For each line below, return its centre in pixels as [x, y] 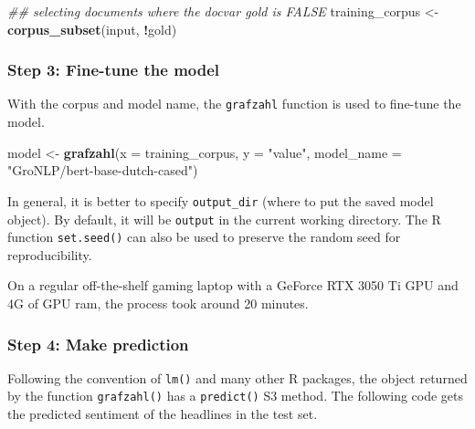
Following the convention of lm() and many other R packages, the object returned [237, 377]
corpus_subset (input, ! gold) [92, 29]
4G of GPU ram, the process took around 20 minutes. [158, 303]
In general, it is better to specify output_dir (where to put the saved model [221, 200]
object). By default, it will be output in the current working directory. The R [224, 219]
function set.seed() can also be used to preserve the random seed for [204, 237]
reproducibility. [50, 254]
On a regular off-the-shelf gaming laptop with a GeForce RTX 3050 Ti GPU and [233, 285]
